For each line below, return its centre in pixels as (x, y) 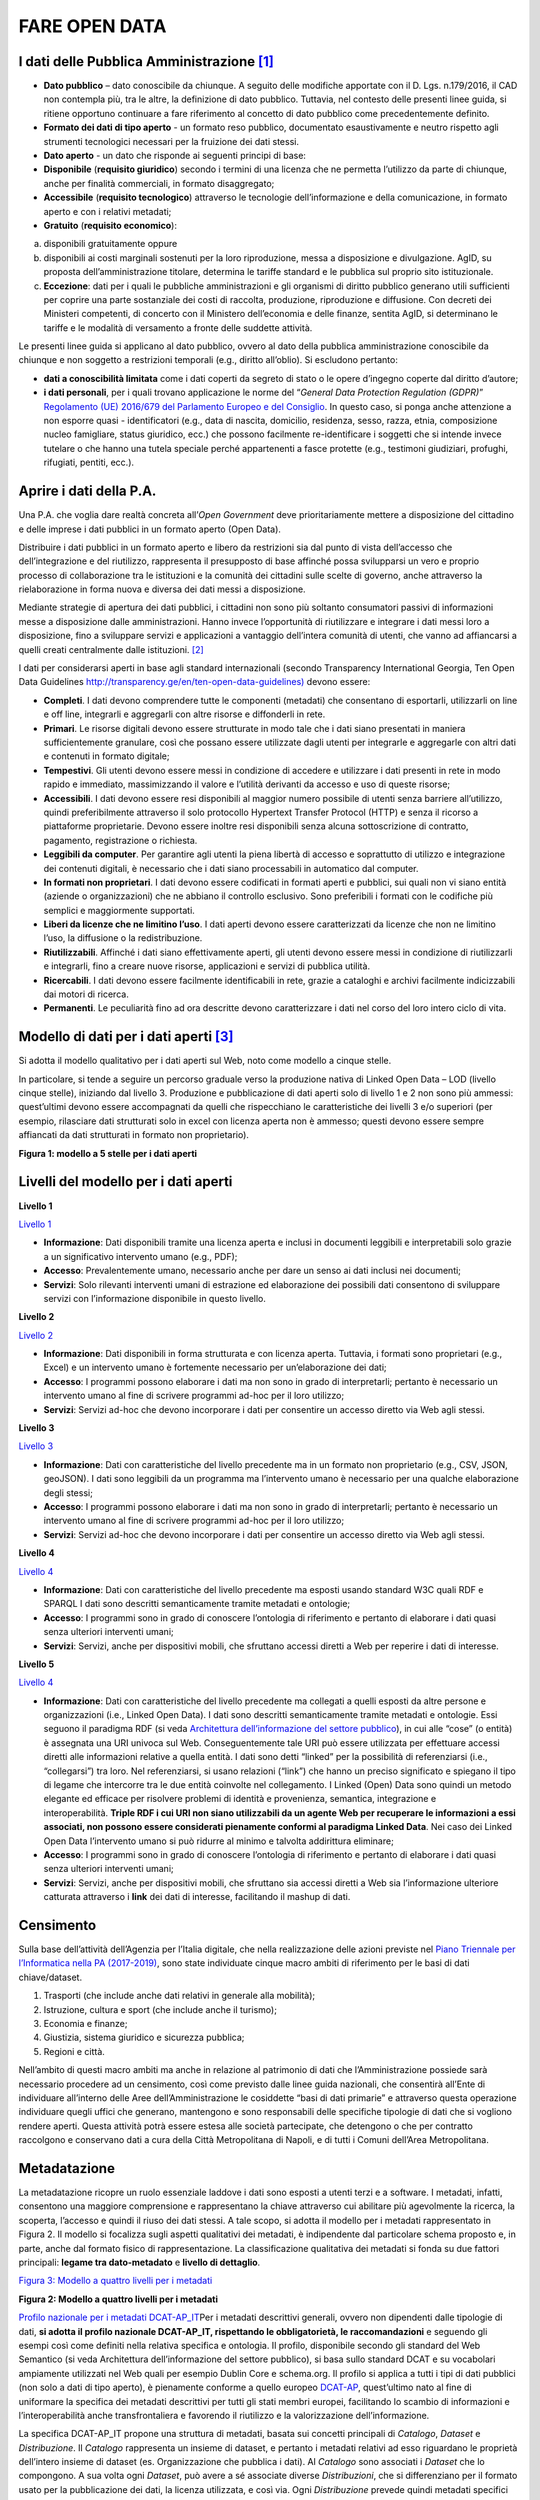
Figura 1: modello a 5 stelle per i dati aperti (108, 1153)
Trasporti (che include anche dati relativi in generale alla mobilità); (179, 1996)
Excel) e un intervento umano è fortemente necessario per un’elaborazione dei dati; (215, 1367)
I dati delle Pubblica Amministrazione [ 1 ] (146, 61)
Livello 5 (36, 1664)
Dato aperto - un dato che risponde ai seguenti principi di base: (175, 156)
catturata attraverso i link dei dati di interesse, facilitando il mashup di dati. (197, 1897)
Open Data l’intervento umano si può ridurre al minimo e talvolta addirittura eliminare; (218, 1841)
